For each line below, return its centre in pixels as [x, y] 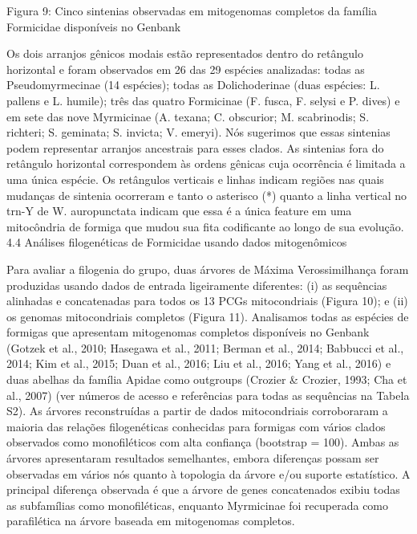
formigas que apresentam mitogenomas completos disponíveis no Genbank [188, 332]
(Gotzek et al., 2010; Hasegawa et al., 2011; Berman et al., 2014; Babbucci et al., [205, 347]
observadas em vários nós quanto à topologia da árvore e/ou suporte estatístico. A [208, 473]
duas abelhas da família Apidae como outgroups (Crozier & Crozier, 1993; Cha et [207, 379]
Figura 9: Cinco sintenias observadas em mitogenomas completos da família [192, 10]
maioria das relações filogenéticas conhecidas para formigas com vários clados [196, 426]
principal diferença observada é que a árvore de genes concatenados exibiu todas [203, 489]
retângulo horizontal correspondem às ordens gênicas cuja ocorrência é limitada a [206, 163]
